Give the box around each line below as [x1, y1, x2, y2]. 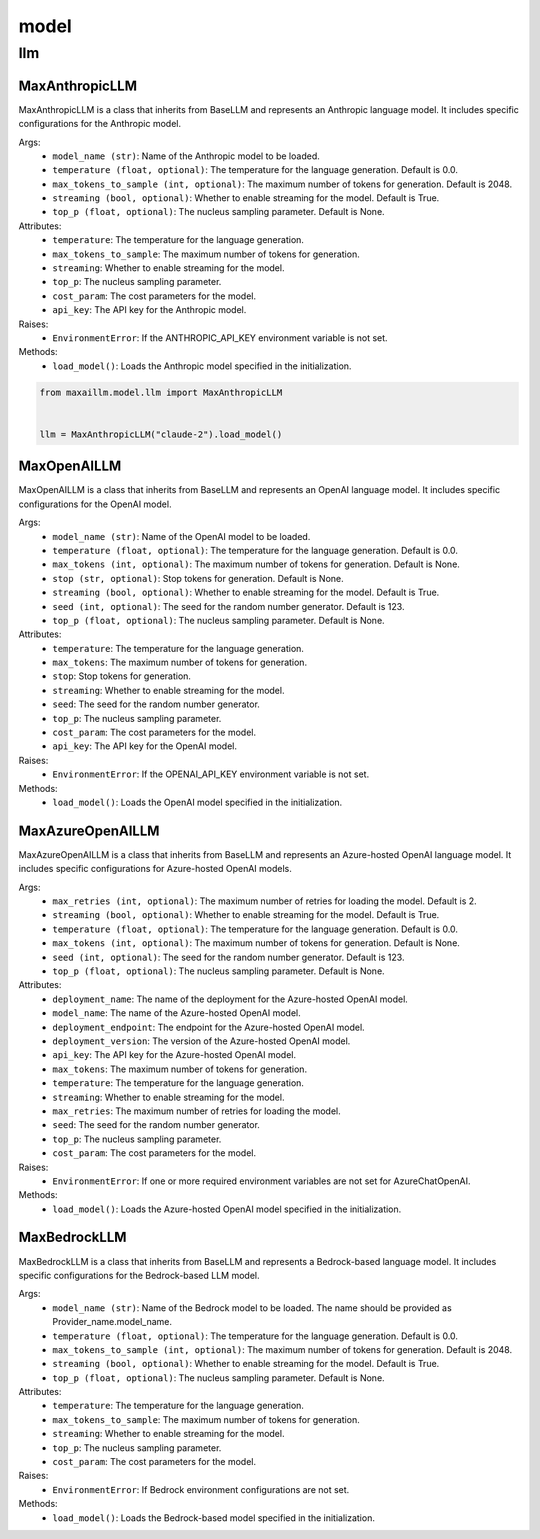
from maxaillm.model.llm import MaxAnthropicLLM [39, 386, 283, 398]
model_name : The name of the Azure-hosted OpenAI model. [52, 1007, 302, 1019]
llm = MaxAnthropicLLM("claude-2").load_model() [39, 428, 283, 440]
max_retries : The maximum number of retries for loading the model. [52, 1105, 342, 1117]
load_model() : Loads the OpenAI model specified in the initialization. [52, 796, 343, 808]
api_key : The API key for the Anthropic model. [52, 304, 247, 316]
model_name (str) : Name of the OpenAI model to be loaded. [52, 530, 311, 542]
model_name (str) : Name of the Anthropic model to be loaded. [52, 150, 320, 162]
